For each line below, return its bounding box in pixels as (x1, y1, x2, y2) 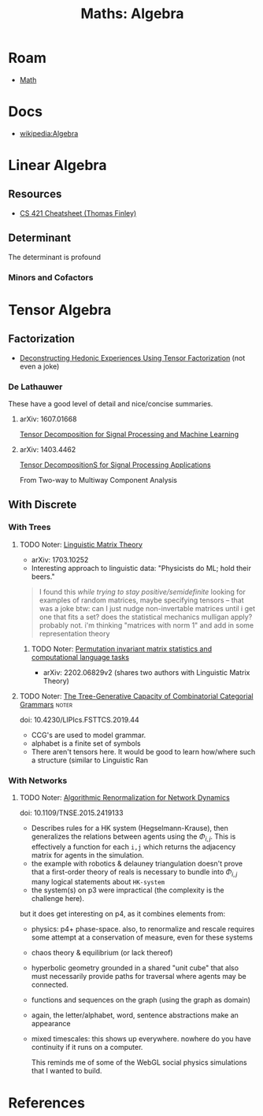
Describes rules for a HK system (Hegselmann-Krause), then (31, 823, 228, 832)
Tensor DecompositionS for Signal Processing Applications (19, 460, 211, 469)
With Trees (8, 521, 51, 532)
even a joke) (19, 361, 60, 371)
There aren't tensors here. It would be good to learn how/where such (31, 747, 256, 756)
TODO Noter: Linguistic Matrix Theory (19, 539, 143, 549)
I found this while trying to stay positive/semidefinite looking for (39, 587, 246, 596)
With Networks (8, 775, 68, 786)
